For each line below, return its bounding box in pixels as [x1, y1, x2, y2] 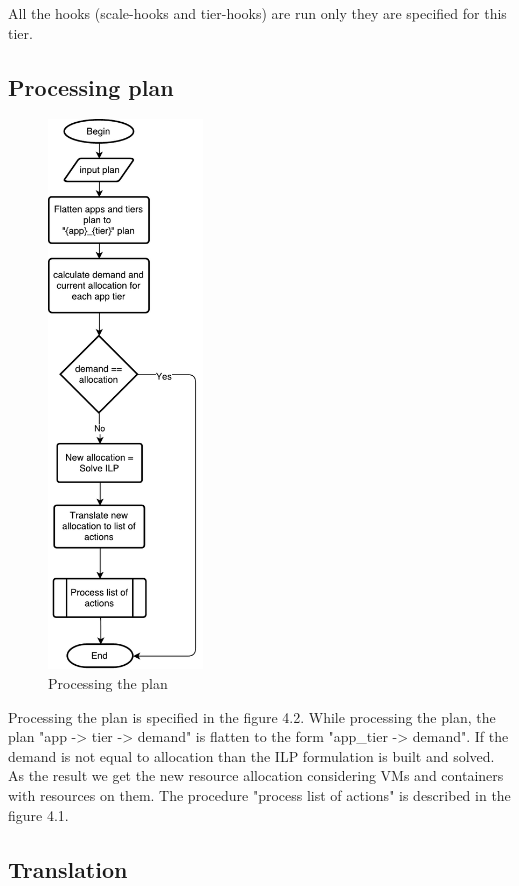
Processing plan [8, 71, 174, 102]
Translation [8, 853, 128, 884]
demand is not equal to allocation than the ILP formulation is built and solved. [8, 745, 495, 766]
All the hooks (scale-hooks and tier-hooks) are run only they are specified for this [8, 3, 507, 23]
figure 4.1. [8, 804, 69, 825]
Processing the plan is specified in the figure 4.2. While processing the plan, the [8, 706, 496, 727]
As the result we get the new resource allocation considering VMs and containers [8, 765, 504, 786]
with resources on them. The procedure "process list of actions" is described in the [8, 784, 511, 805]
